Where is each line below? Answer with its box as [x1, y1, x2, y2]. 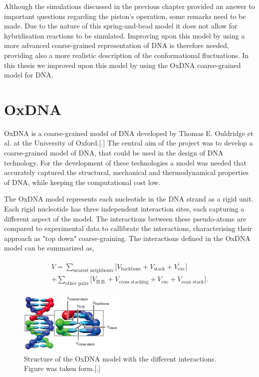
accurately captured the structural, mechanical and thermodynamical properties [4, 167, 249, 177]
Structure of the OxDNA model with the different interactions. [24, 353, 217, 363]
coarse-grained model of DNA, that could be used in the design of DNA [4, 147, 224, 158]
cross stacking [119, 279, 149, 284]
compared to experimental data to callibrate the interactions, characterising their [4, 223, 253, 233]
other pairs [65, 281, 89, 286]
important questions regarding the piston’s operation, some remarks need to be [4, 10, 246, 21]
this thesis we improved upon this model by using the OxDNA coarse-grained [4, 59, 241, 70]
